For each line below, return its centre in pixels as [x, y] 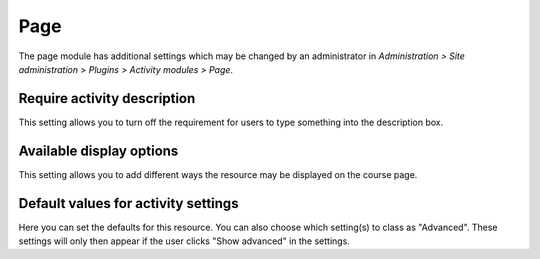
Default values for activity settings [128, 203]
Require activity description [107, 98]
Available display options [98, 150]
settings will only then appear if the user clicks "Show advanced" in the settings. [184, 241]
